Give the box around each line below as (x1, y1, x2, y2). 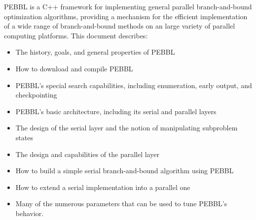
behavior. (15, 208, 44, 218)
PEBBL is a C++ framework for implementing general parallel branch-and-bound (4, 1, 252, 11)
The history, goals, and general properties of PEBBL (15, 47, 175, 57)
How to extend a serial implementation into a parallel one (15, 182, 190, 192)
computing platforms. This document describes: (4, 30, 148, 40)
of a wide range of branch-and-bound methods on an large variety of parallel (4, 21, 235, 31)
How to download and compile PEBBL (15, 63, 133, 73)
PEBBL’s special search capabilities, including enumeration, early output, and (15, 80, 252, 90)
